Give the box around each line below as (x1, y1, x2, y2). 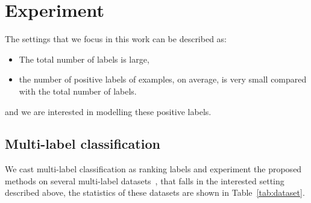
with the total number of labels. (19, 84, 137, 97)
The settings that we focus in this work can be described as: (5, 33, 227, 45)
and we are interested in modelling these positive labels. (5, 105, 212, 117)
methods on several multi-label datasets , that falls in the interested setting (5, 174, 284, 187)
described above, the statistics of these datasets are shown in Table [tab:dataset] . (5, 186, 305, 199)
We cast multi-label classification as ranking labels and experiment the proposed (5, 163, 302, 175)
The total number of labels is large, (19, 52, 149, 65)
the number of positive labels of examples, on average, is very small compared (19, 73, 307, 86)
